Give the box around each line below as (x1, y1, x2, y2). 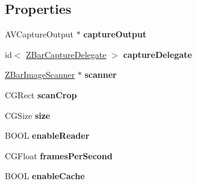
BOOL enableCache (5, 170, 85, 182)
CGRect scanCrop (5, 88, 77, 101)
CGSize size (5, 109, 51, 121)
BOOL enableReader (5, 129, 90, 142)
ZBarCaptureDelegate (26, 48, 107, 60)
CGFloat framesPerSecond (5, 149, 113, 162)
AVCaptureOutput (5, 28, 74, 40)
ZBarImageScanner (5, 68, 75, 81)
